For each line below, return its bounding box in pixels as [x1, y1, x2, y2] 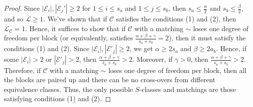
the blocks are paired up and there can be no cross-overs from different [4, 74, 215, 85]
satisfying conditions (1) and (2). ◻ [4, 93, 111, 104]
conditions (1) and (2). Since [4, 43, 90, 53]
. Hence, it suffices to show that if [25, 23, 126, 33]
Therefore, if [4, 65, 41, 75]
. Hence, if [216, 43, 247, 53]
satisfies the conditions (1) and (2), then [116, 14, 236, 23]
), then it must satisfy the [169, 33, 246, 43]
